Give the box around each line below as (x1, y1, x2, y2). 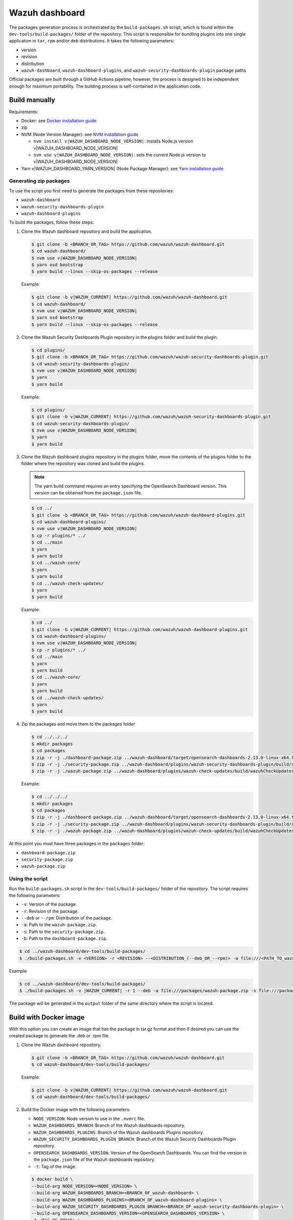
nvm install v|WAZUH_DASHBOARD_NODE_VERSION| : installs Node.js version (33, 138, 193, 144)
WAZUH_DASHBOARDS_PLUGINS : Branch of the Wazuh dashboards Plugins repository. (33, 1129, 204, 1135)
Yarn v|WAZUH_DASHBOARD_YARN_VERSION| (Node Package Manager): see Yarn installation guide (21, 165, 224, 171)
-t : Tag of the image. (33, 1163, 77, 1169)
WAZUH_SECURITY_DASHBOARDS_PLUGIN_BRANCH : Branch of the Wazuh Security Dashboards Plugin (33, 1136, 236, 1142)
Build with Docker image (9, 1013, 85, 1021)
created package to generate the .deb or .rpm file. (9, 1033, 110, 1039)
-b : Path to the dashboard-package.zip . (21, 935, 107, 941)
